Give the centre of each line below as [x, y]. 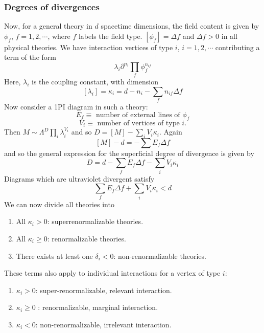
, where [59, 36]
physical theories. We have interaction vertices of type [89, 47]
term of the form [30, 57]
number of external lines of [138, 115]
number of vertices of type [138, 123]
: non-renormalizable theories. [160, 256]
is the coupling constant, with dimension [95, 82]
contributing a [237, 47]
